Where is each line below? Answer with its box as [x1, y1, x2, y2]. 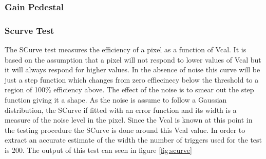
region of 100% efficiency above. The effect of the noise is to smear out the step [5, 84, 254, 95]
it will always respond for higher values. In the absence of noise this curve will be [5, 64, 260, 75]
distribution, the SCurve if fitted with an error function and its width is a [5, 104, 237, 115]
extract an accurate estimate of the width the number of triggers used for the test [5, 134, 262, 145]
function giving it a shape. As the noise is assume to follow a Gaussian [5, 94, 227, 105]
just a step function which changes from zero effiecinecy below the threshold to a [5, 74, 259, 85]
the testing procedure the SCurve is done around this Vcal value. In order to [5, 124, 245, 135]
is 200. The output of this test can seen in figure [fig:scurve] [5, 145, 192, 155]
